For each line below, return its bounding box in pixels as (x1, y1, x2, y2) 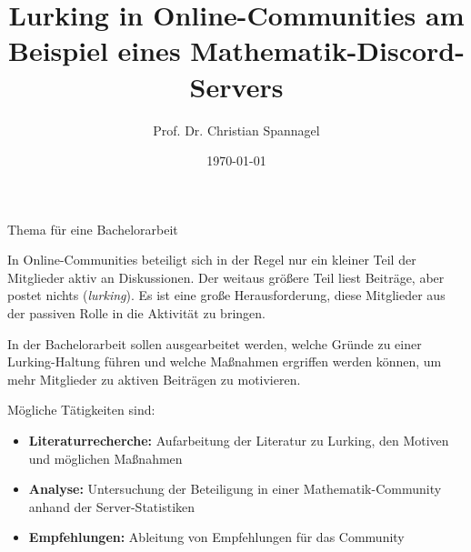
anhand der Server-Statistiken (28, 497, 195, 516)
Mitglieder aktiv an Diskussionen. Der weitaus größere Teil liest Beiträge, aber (7, 267, 445, 286)
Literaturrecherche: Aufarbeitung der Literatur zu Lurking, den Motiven (28, 431, 449, 450)
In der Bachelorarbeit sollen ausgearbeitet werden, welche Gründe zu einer (7, 334, 422, 353)
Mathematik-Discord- (190, 32, 465, 69)
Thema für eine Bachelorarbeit (7, 219, 178, 238)
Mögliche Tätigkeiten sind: (7, 400, 155, 419)
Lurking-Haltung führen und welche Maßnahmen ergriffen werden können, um (7, 352, 442, 371)
